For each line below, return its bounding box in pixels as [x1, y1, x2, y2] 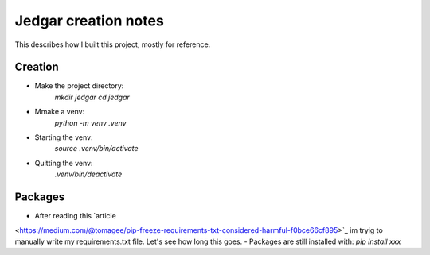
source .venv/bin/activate [54, 144, 139, 153]
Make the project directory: [34, 81, 124, 91]
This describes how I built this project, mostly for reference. [14, 40, 211, 49]
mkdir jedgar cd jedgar [54, 92, 131, 102]
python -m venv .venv [54, 118, 127, 127]
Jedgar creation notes [14, 12, 165, 29]
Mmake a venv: [34, 107, 85, 117]
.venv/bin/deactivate [54, 169, 123, 179]
